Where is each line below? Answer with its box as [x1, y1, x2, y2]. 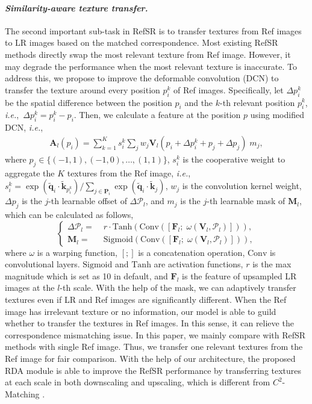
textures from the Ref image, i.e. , [67, 166, 191, 179]
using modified [250, 108, 304, 121]
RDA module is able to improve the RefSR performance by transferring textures [5, 364, 302, 376]
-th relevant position [220, 96, 295, 108]
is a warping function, [37, 246, 118, 258]
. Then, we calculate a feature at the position [73, 108, 241, 121]
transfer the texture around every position [5, 83, 160, 96]
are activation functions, [154, 258, 243, 270]
